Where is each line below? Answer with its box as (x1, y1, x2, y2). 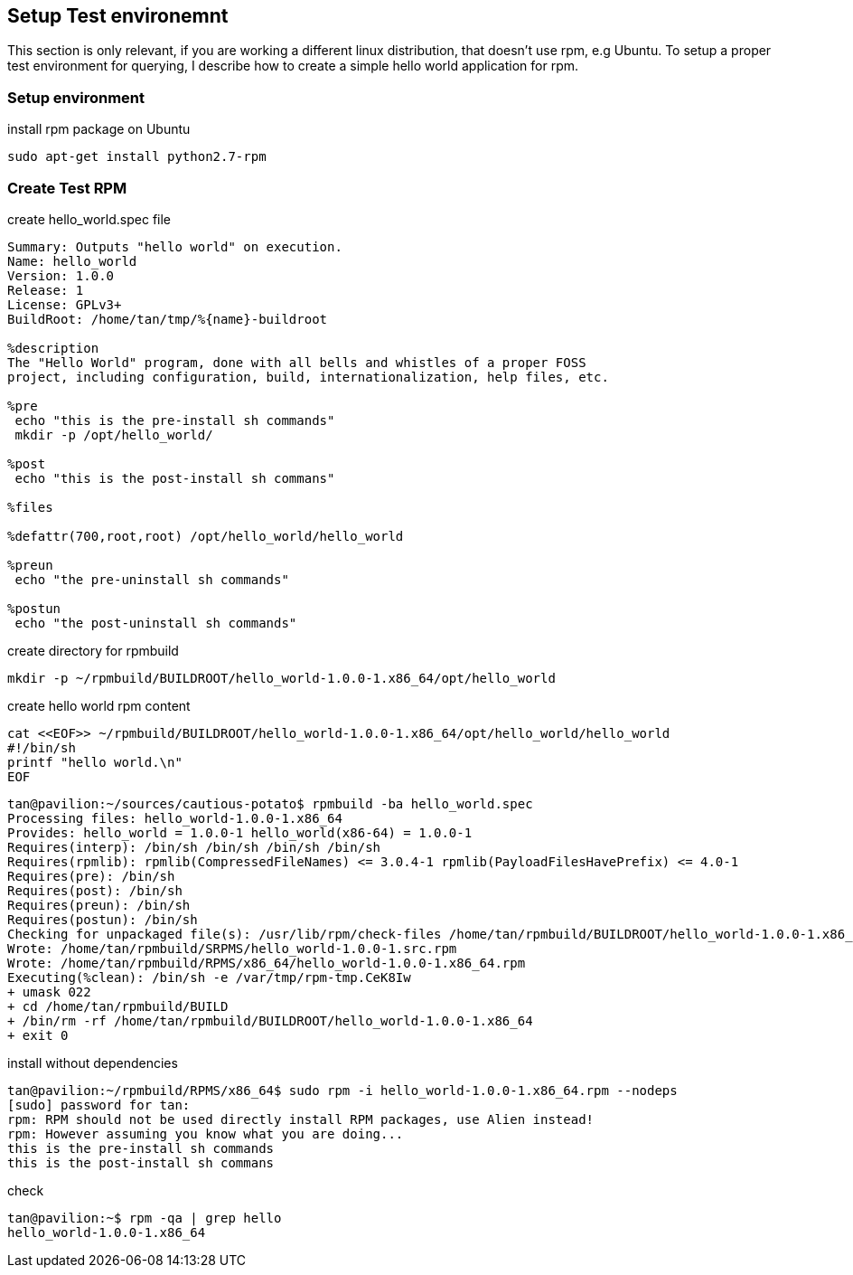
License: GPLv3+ (7, 297, 122, 312)
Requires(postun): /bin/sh (7, 911, 198, 927)
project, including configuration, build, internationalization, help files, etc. (7, 369, 609, 384)
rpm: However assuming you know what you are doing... (7, 1126, 404, 1141)
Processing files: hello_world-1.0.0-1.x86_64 (7, 810, 342, 826)
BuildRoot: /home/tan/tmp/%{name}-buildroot (7, 311, 328, 326)
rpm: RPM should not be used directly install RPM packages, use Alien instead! (7, 1111, 595, 1127)
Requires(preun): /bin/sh (7, 897, 191, 912)
